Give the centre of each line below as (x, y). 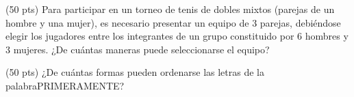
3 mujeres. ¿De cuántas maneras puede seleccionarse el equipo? (138, 49)
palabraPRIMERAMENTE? (65, 85)
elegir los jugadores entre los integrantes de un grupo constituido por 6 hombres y (177, 36)
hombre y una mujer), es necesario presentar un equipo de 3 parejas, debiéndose (173, 22)
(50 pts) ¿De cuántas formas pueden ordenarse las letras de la (135, 72)
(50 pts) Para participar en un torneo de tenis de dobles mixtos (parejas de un (170, 9)
